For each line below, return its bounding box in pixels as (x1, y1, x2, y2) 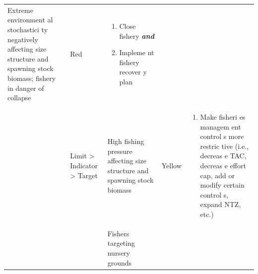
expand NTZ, (200, 199, 241, 209)
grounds (107, 257, 132, 268)
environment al (7, 14, 53, 25)
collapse (7, 92, 31, 103)
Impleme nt (119, 47, 154, 58)
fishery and (119, 30, 154, 41)
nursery (107, 247, 130, 258)
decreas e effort (200, 160, 246, 170)
